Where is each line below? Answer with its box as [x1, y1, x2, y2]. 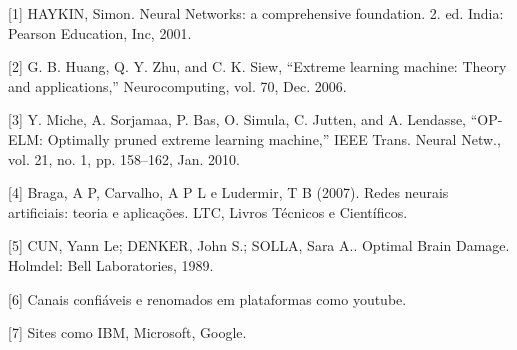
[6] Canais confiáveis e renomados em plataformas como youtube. [8, 288, 407, 309]
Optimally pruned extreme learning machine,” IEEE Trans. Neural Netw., [47, 128, 501, 149]
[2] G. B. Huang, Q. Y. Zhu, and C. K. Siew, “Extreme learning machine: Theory [8, 56, 507, 77]
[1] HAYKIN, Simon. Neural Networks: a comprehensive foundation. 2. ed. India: [8, 3, 504, 23]
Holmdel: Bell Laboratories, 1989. [8, 254, 214, 275]
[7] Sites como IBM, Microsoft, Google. [8, 322, 247, 343]
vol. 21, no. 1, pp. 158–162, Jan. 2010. [8, 148, 240, 169]
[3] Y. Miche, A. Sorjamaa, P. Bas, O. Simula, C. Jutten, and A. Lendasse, [8, 109, 467, 130]
